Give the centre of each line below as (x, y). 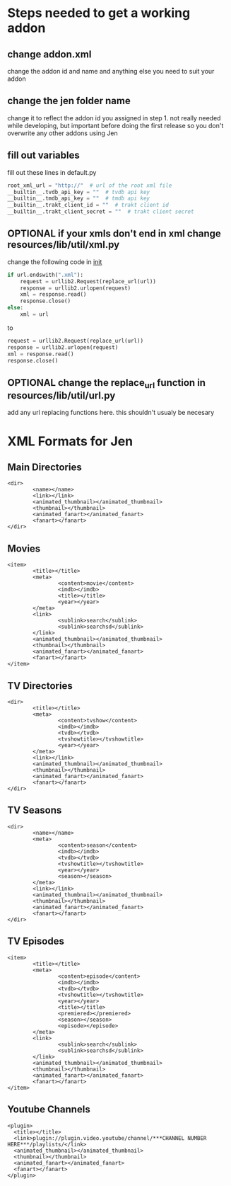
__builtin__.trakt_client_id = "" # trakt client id (88, 205)
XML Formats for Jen (70, 441)
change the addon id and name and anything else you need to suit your (111, 71)
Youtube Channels (49, 1110)
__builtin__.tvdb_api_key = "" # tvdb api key (79, 192)
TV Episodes (36, 941)
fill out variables (43, 155)
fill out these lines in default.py (52, 172)
